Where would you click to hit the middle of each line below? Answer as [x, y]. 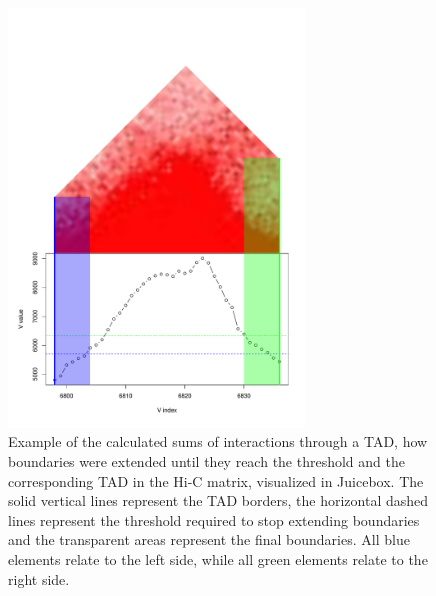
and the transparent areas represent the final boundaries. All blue [209, 539]
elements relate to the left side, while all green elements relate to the [218, 558]
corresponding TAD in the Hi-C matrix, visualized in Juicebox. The [216, 480]
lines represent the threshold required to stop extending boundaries [214, 519]
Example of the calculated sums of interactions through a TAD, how [218, 441]
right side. [39, 578]
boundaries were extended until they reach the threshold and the [206, 460]
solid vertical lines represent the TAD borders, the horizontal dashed [218, 500]
